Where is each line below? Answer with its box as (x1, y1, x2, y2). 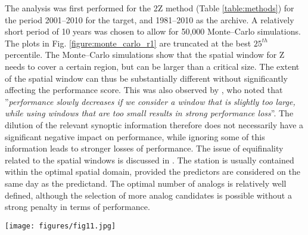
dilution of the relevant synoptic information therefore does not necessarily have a (5, 118, 304, 131)
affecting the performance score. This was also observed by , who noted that (5, 84, 283, 96)
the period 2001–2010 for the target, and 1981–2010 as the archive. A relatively (5, 13, 294, 26)
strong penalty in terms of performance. (5, 200, 150, 213)
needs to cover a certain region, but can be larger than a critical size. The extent (5, 60, 300, 72)
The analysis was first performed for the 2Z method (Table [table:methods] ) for (5, 2, 294, 14)
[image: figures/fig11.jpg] (5, 221, 116, 230)
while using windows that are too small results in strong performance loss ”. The (5, 107, 294, 119)
